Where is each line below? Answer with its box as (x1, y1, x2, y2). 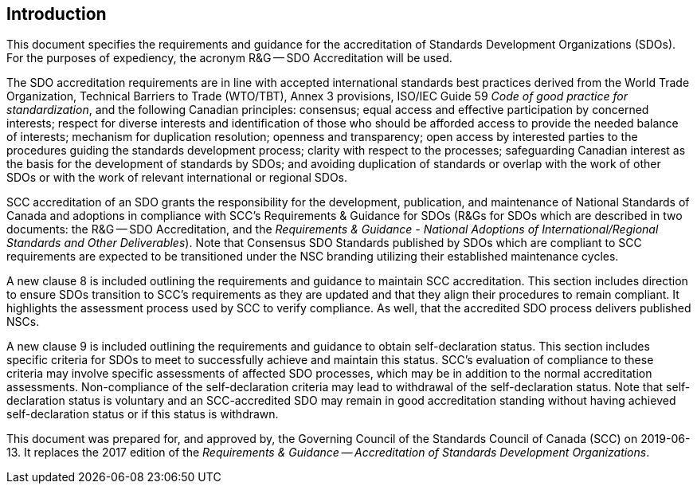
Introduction (6, 4, 107, 24)
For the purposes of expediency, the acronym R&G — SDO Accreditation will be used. (6, 51, 452, 65)
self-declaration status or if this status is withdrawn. (6, 407, 279, 421)
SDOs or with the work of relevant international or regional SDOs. (6, 171, 348, 185)
